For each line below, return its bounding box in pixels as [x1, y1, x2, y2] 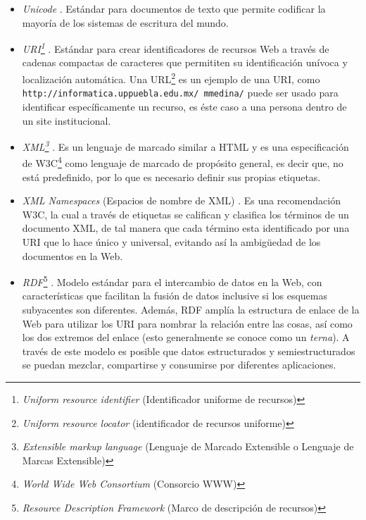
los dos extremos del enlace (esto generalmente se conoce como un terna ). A [22, 330, 350, 345]
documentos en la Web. [22, 248, 123, 263]
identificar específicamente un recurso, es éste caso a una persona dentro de [22, 99, 347, 113]
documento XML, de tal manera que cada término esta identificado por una [22, 221, 350, 235]
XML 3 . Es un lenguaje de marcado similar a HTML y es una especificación [22, 137, 349, 154]
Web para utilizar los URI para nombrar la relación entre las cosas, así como [22, 316, 353, 330]
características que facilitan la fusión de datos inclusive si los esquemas [22, 288, 327, 303]
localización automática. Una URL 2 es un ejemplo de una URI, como [22, 70, 320, 86]
